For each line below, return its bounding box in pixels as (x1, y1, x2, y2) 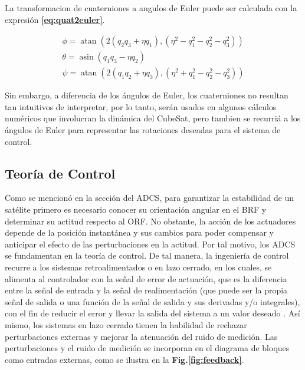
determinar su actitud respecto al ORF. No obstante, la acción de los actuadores (5, 214, 296, 227)
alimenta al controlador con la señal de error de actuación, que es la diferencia (5, 272, 287, 285)
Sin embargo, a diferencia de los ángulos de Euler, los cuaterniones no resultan (5, 89, 288, 101)
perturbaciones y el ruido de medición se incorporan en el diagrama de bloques (5, 342, 290, 354)
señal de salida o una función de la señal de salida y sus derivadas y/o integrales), (5, 295, 300, 308)
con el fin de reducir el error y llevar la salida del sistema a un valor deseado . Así (5, 307, 300, 319)
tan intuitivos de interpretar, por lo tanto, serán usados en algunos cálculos (5, 100, 277, 113)
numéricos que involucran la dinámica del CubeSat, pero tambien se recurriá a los (5, 112, 301, 124)
